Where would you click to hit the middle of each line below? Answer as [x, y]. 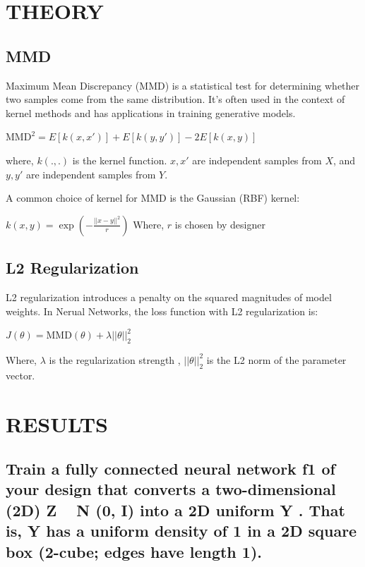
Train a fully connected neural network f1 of [170, 469]
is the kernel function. [120, 160]
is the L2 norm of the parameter [276, 359]
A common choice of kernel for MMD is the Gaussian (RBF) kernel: [153, 198]
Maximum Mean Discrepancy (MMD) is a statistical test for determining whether [183, 85]
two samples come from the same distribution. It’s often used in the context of [175, 99]
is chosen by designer [220, 224]
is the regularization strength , [115, 359]
